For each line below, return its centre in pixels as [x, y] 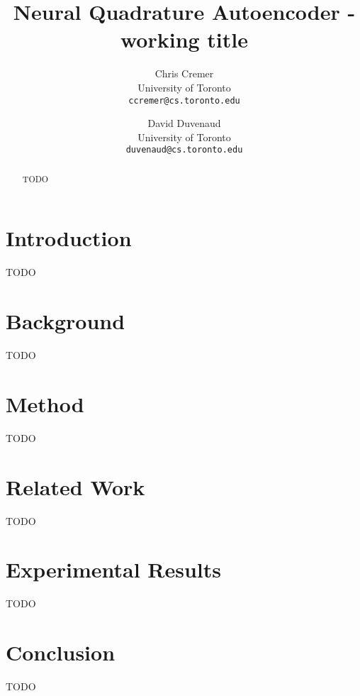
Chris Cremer [184, 73]
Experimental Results [113, 569]
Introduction [69, 238]
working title [184, 39]
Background [66, 321]
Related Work [75, 486]
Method [45, 403]
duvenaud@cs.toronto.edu [184, 150]
